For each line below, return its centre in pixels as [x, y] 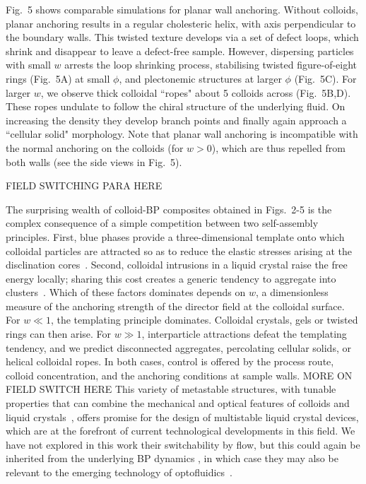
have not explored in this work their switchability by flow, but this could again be [183, 444]
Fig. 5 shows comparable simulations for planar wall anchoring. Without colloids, [182, 9]
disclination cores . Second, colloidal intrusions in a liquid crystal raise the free [177, 265]
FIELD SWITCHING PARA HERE [84, 185]
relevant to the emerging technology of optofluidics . [119, 472]
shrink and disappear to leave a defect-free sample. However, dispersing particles [180, 51]
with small [28, 65]
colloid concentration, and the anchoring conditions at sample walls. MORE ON [179, 375]
